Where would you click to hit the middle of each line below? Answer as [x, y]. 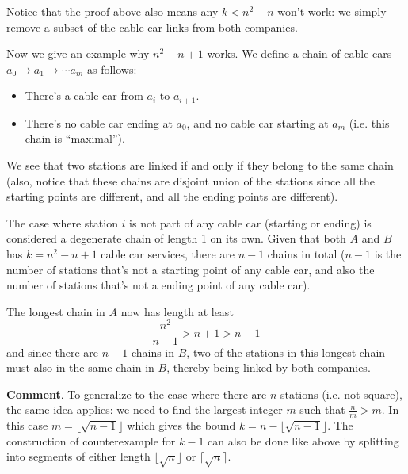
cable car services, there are [168, 253]
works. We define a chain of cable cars [299, 54]
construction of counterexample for [91, 440]
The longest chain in [56, 311]
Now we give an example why [78, 54]
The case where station [62, 222]
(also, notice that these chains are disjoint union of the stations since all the [191, 180]
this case [27, 425]
